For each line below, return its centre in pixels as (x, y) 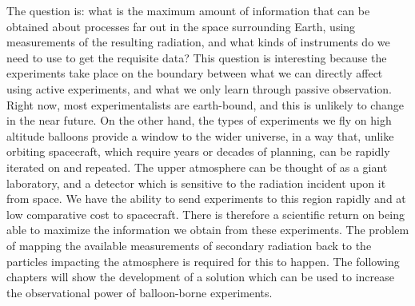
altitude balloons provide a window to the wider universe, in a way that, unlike (200, 135)
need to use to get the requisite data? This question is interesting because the (197, 57)
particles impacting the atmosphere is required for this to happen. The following (203, 261)
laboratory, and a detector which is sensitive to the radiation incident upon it (196, 183)
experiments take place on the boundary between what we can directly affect (195, 73)
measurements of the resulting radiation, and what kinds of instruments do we (198, 42)
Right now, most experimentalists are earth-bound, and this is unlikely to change (205, 104)
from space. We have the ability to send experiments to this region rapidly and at (206, 199)
